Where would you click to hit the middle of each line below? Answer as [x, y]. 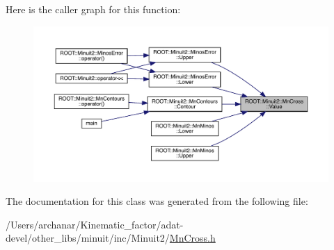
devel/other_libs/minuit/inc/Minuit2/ [88, 238]
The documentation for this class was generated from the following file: [157, 201]
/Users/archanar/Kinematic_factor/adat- [95, 224]
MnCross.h [192, 238]
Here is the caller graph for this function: [93, 9]
